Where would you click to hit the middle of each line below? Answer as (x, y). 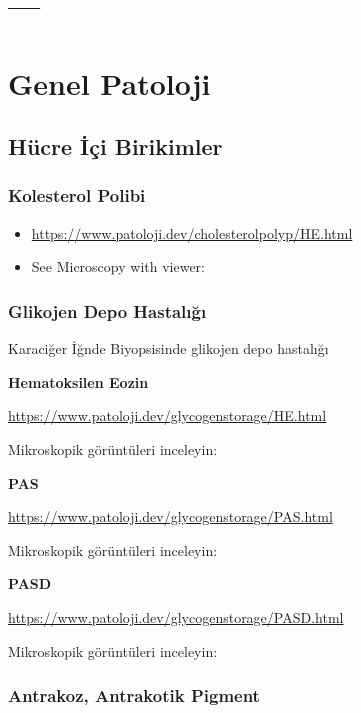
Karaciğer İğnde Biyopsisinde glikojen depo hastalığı (168, 348)
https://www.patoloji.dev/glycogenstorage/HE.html (167, 415)
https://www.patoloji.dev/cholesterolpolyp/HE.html (192, 232)
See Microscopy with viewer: (118, 266)
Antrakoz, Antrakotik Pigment (134, 695)
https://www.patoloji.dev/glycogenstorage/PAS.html (170, 516)
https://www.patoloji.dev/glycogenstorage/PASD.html (176, 616)
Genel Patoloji (109, 82)
